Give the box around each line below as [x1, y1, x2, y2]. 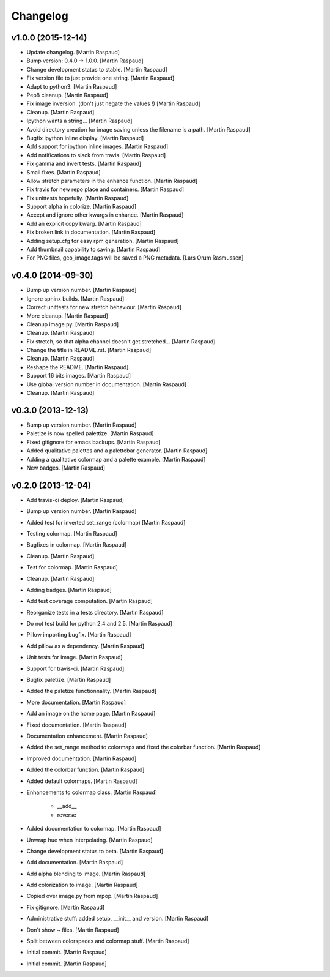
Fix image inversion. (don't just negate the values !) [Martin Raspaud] [26, 100, 201, 107]
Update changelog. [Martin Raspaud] [26, 49, 120, 56]
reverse [57, 811, 76, 818]
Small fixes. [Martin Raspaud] [26, 168, 101, 176]
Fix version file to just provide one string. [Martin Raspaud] [26, 74, 175, 82]
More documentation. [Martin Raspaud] [26, 698, 127, 706]
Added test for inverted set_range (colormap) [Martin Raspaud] [26, 518, 186, 526]
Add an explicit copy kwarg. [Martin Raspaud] [26, 220, 142, 227]
